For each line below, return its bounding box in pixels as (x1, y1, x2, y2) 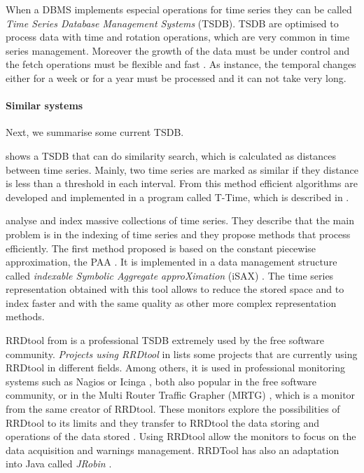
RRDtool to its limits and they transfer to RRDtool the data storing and (6, 415, 320, 430)
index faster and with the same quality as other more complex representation (6, 295, 337, 310)
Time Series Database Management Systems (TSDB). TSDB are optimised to (6, 15, 339, 30)
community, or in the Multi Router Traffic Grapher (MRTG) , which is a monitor (6, 388, 356, 402)
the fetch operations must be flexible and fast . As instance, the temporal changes (6, 57, 356, 71)
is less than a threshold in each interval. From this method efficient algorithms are (6, 176, 358, 191)
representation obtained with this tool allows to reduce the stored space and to (6, 282, 344, 296)
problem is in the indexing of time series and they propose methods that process (6, 226, 351, 241)
